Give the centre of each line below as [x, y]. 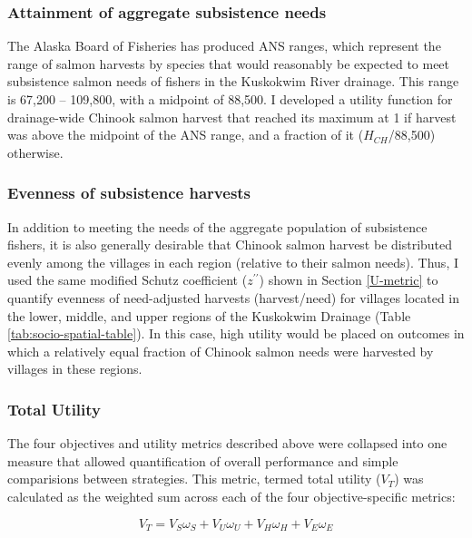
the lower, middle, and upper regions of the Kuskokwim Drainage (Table [209, 315]
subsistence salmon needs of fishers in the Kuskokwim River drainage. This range [233, 81]
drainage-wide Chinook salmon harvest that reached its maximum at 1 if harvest [232, 117]
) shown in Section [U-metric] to [349, 280]
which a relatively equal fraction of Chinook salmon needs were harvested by [221, 351]
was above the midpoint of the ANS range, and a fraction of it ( [186, 135]
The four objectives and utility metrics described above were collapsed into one [227, 443]
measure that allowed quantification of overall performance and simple [203, 460]
